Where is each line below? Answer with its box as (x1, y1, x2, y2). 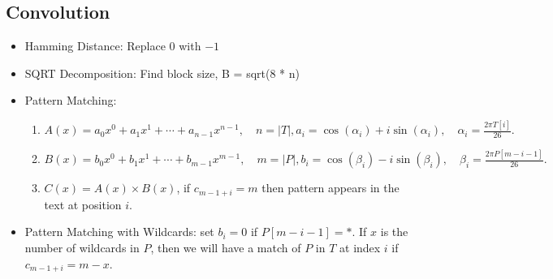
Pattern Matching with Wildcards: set (24, 223, 214, 240)
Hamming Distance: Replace (24, 37, 166, 54)
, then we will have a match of (150, 239, 301, 256)
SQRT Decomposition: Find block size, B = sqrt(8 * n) (24, 64, 300, 81)
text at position (44, 195, 122, 212)
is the (380, 223, 408, 240)
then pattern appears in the (261, 179, 400, 196)
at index (339, 239, 381, 256)
